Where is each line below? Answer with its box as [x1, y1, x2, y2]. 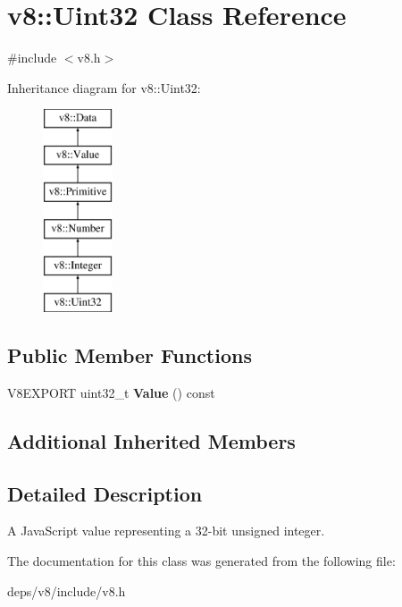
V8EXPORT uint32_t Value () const [7, 383, 215, 401]
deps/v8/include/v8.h [7, 581, 126, 600]
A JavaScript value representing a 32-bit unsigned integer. [7, 521, 325, 540]
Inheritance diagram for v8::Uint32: [7, 78, 201, 97]
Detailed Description [7, 479, 203, 507]
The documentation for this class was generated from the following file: [7, 552, 396, 570]
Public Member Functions [7, 341, 252, 369]
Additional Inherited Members [7, 426, 296, 454]
